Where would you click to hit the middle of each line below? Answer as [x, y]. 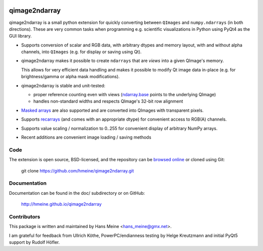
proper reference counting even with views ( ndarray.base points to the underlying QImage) [125, 95]
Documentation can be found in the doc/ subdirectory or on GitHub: [77, 193]
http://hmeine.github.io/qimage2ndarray [61, 204]
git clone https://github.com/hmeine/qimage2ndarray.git [77, 170]
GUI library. [20, 36]
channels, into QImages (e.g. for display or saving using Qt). [81, 52]
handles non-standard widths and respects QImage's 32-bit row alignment [108, 101]
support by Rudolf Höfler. [35, 242]
